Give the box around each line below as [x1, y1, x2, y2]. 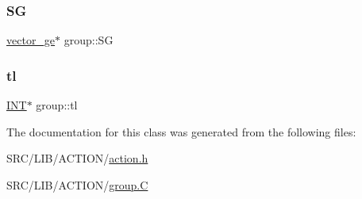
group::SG [64, 32, 114, 48]
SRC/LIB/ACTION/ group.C [6, 176, 148, 193]
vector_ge [6, 32, 56, 48]
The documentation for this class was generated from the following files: [6, 123, 356, 140]
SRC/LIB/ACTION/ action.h [6, 150, 148, 166]
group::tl [36, 97, 78, 113]
